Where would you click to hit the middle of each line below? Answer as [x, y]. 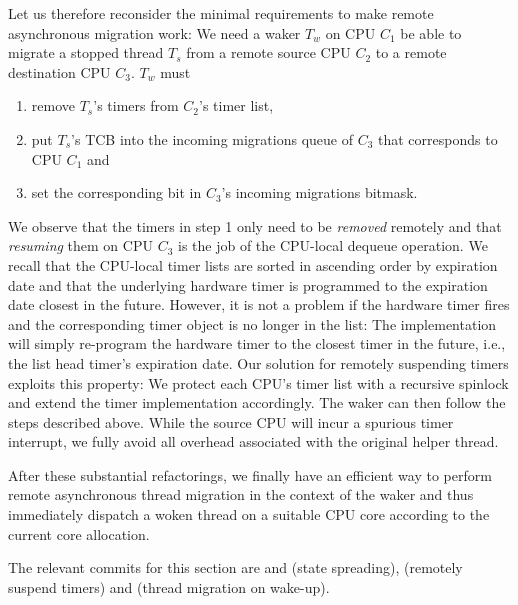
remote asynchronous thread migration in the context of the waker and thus [241, 494]
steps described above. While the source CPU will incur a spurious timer [231, 421]
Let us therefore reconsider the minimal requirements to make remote [221, 13]
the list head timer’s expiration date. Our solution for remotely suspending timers [258, 362]
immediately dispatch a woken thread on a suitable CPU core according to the [249, 514]
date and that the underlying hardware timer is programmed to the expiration [248, 284]
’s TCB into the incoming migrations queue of [212, 138]
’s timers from [136, 105]
